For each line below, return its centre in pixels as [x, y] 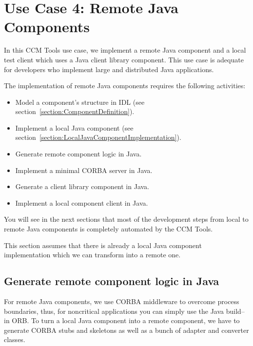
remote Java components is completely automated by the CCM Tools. [108, 229]
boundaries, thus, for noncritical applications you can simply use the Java [114, 311]
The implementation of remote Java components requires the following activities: [125, 86]
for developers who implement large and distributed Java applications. [109, 69]
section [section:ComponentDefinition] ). [75, 111]
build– [235, 311]
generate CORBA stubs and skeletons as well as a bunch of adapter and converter [126, 330]
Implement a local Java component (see [74, 127]
